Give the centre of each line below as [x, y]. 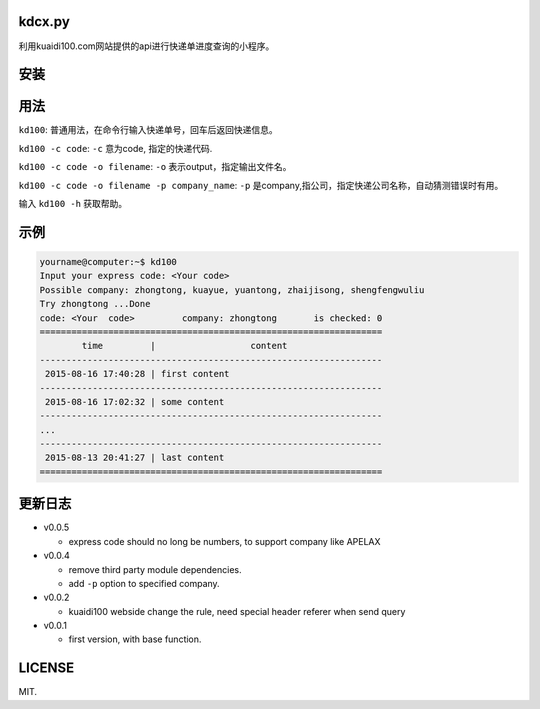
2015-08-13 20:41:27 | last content [135, 458]
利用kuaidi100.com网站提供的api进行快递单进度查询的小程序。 [146, 46]
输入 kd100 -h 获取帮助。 [73, 203]
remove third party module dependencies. [155, 569]
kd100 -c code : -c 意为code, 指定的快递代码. [115, 148]
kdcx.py [44, 21]
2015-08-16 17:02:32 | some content [135, 401]
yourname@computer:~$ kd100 [108, 261]
